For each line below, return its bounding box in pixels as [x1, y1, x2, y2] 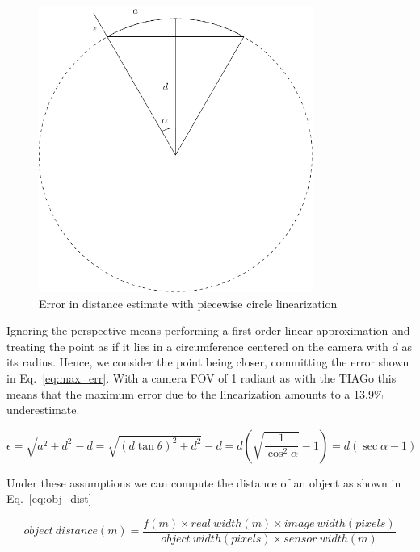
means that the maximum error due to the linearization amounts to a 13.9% [6, 385, 384, 402]
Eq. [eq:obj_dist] [6, 490, 92, 507]
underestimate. [6, 401, 80, 418]
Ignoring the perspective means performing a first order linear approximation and [6, 322, 410, 339]
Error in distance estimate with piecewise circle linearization [39, 295, 338, 312]
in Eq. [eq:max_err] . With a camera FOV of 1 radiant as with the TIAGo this [6, 370, 397, 387]
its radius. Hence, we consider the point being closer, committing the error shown [6, 353, 409, 370]
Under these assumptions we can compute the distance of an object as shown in [6, 474, 401, 491]
